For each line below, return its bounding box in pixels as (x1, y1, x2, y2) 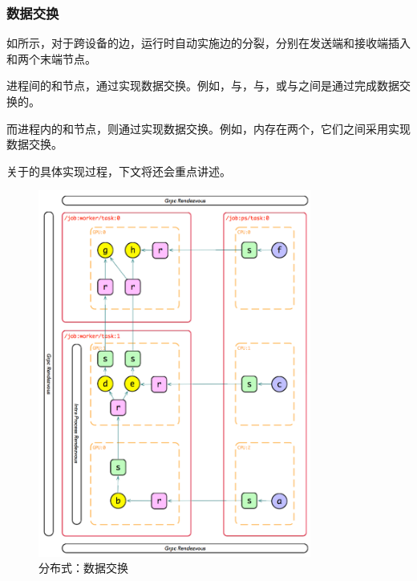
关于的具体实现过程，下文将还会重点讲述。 (6, 162, 231, 179)
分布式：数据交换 (38, 559, 128, 576)
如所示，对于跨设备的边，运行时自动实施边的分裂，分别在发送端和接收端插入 (6, 35, 411, 51)
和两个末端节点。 (6, 50, 96, 67)
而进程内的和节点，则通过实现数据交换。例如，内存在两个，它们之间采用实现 (6, 120, 411, 136)
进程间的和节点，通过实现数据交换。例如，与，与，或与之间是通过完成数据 (6, 77, 399, 94)
